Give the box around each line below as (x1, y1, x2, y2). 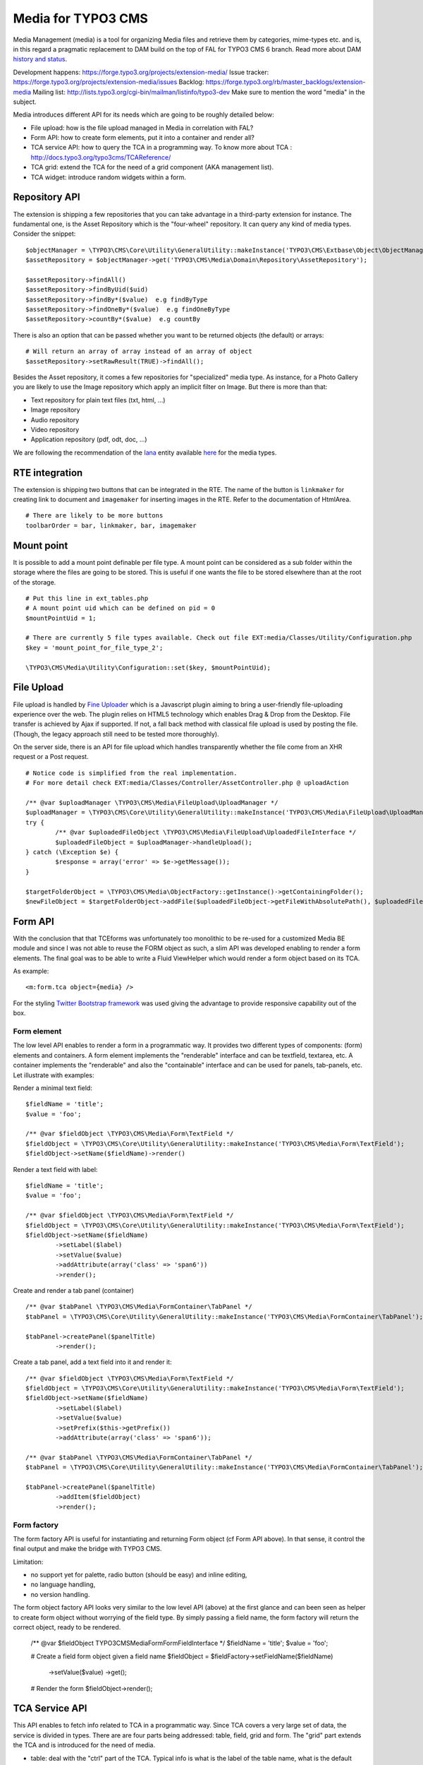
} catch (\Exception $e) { (25, 848, 119, 856)
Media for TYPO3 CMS (13, 11, 148, 26)
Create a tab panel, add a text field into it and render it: (13, 1358, 172, 1366)
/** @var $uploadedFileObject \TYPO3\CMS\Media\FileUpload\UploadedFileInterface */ (55, 828, 357, 837)
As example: (13, 967, 49, 976)
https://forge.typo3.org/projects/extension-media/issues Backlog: (13, 78, 204, 86)
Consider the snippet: (13, 229, 76, 238)
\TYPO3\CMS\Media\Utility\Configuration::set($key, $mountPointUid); (25, 664, 271, 671)
